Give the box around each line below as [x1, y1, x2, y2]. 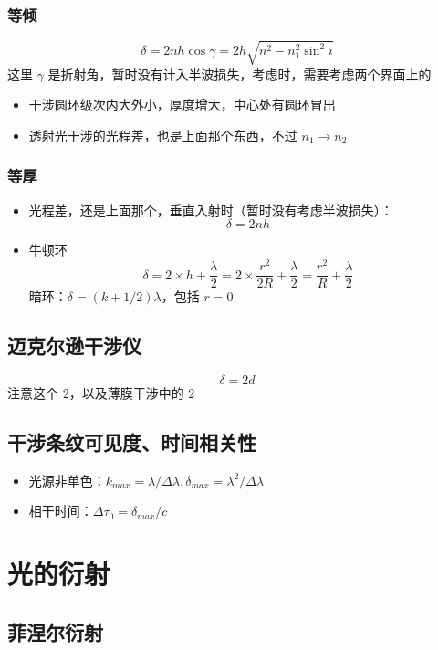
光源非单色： [28, 470, 106, 489]
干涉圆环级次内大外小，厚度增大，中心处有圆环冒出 [28, 95, 336, 114]
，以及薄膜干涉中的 [68, 383, 184, 402]
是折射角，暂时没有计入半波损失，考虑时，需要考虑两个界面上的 [47, 64, 432, 83]
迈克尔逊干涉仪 [7, 331, 141, 360]
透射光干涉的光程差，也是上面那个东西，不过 [28, 125, 297, 144]
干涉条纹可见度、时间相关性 [7, 427, 256, 456]
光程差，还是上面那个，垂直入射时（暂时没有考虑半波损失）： [28, 200, 393, 219]
